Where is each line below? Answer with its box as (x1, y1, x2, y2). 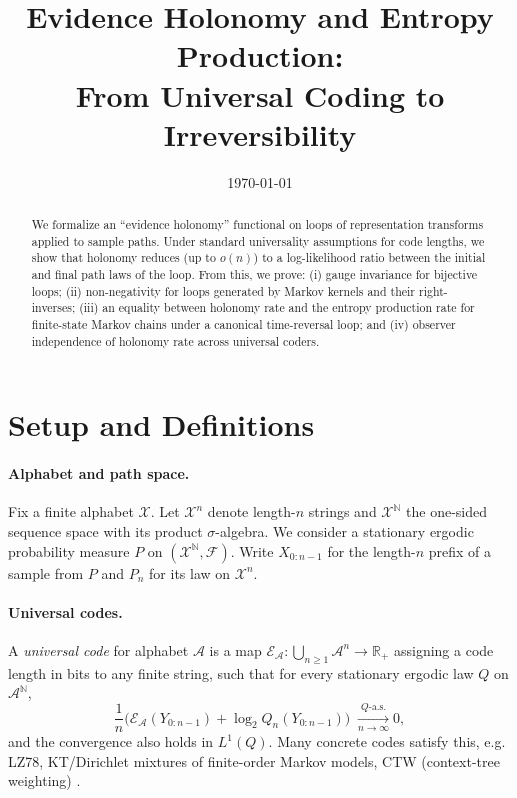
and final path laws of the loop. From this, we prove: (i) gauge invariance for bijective (31, 266, 478, 283)
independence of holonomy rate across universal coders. (31, 332, 320, 349)
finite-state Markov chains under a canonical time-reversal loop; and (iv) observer (31, 316, 456, 333)
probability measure (8, 540, 130, 561)
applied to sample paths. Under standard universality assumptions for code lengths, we (31, 232, 485, 249)
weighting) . (8, 770, 81, 791)
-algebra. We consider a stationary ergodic (215, 520, 474, 541)
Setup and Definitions (8, 404, 315, 445)
